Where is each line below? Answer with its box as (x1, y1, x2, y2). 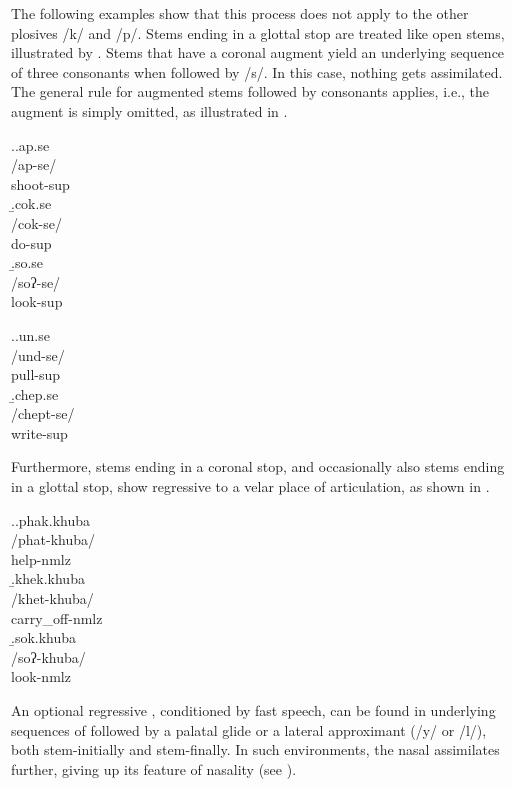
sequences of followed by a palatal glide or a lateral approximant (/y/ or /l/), (11, 719, 487, 740)
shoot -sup (11, 173, 70, 194)
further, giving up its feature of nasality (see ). (11, 758, 297, 779)
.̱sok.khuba (11, 627, 77, 648)
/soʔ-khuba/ (11, 646, 86, 667)
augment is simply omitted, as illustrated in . (11, 100, 288, 121)
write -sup (11, 422, 68, 443)
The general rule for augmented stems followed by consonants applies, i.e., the (11, 81, 490, 102)
